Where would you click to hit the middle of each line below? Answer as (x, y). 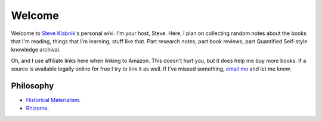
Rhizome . (38, 108)
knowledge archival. (36, 50)
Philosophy (32, 86)
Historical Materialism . (53, 100)
